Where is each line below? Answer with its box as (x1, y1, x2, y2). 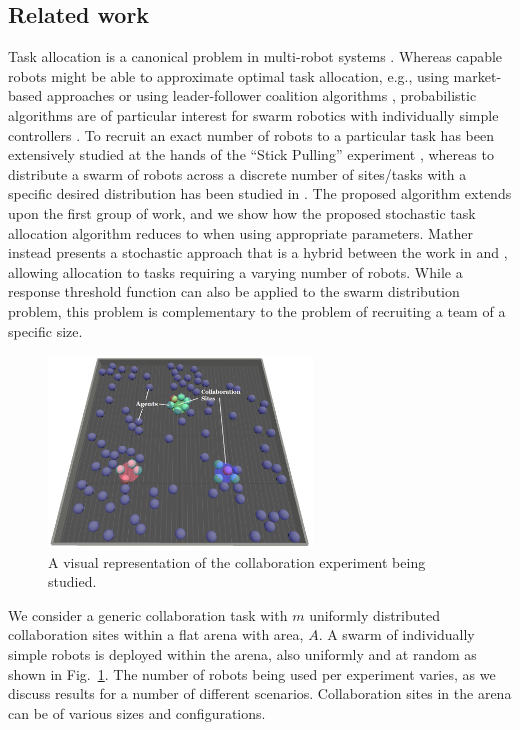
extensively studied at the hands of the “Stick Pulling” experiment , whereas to (8, 144, 494, 165)
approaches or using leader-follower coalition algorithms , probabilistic (46, 85, 477, 106)
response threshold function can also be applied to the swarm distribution (8, 281, 460, 302)
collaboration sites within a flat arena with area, (8, 624, 304, 645)
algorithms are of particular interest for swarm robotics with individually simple (8, 104, 499, 125)
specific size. (8, 320, 83, 341)
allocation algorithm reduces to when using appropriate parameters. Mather (8, 222, 473, 243)
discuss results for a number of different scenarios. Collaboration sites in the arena (8, 683, 512, 704)
